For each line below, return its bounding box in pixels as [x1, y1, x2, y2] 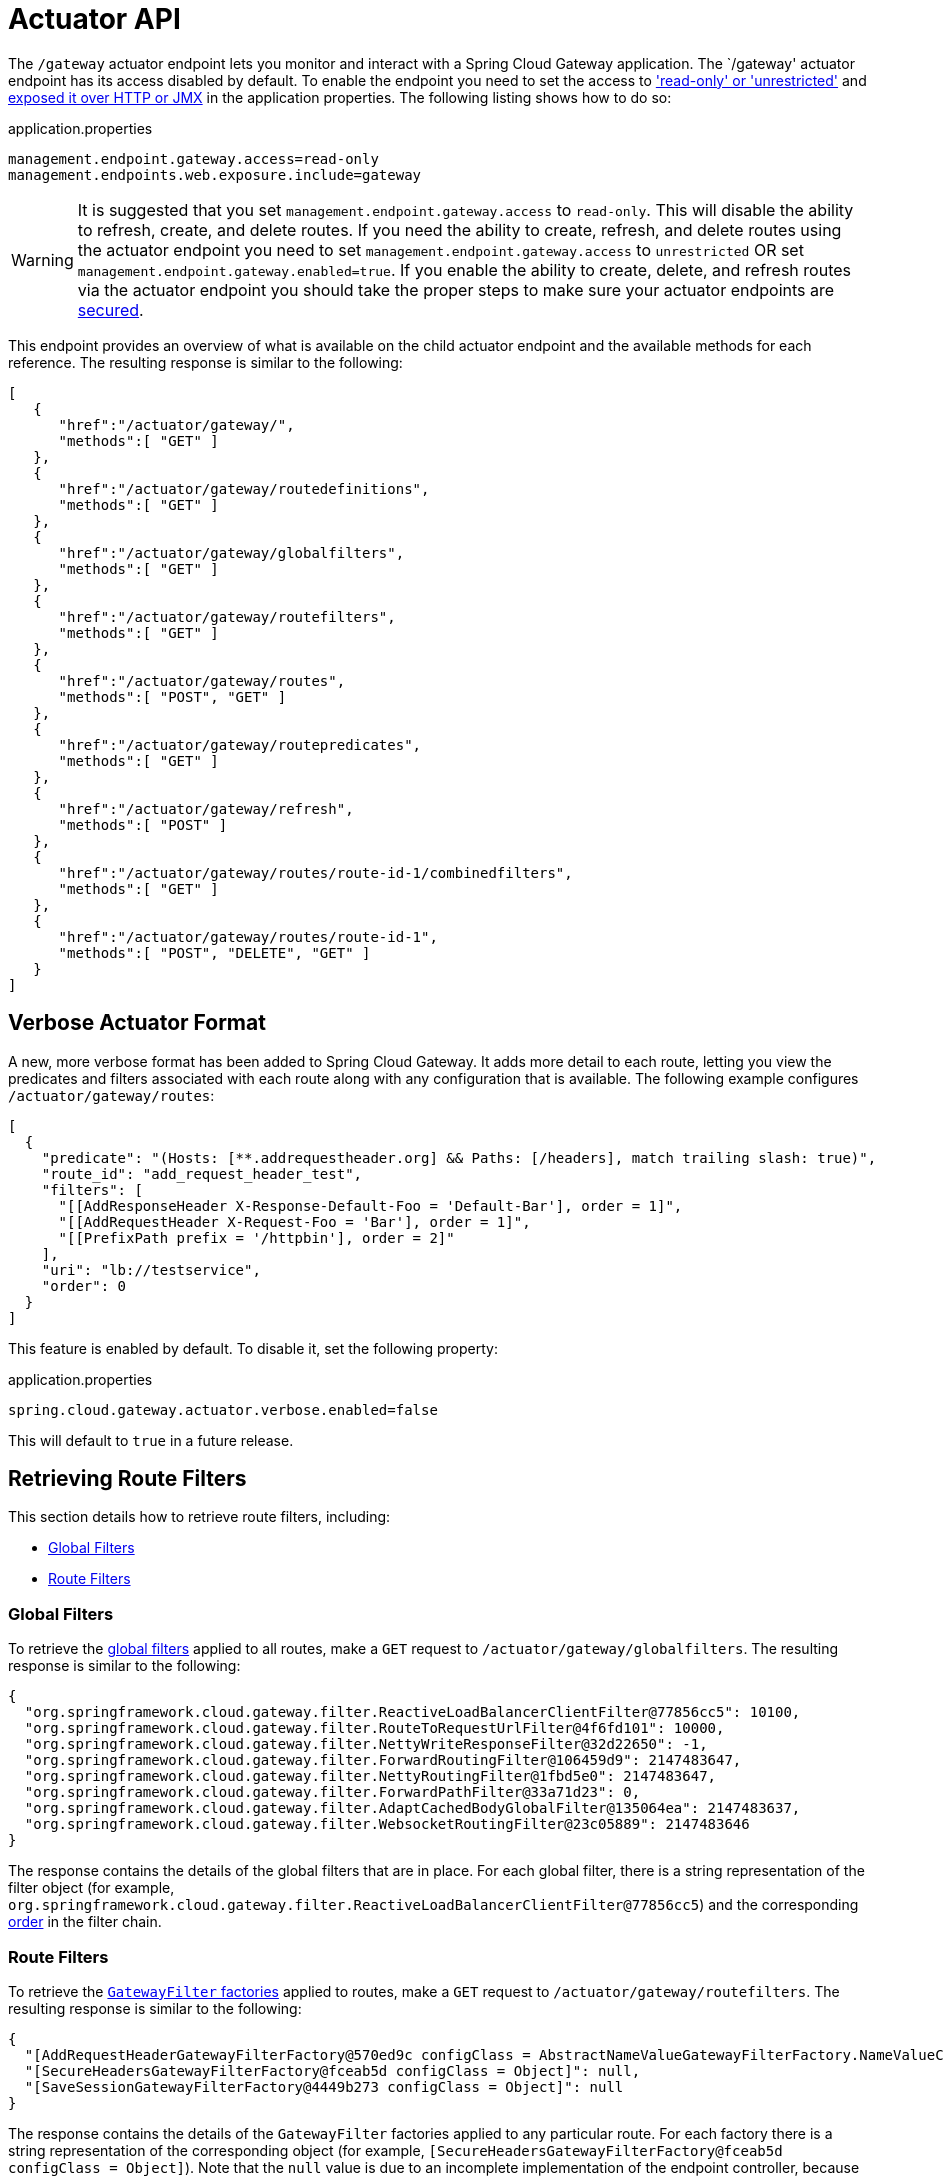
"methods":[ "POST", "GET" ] [58, 688, 287, 705]
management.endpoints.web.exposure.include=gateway [8, 166, 422, 183]
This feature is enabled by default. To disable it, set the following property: [8, 1339, 498, 1357]
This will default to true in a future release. [8, 1431, 294, 1449]
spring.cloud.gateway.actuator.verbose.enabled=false [8, 1401, 438, 1418]
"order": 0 [41, 1277, 127, 1294]
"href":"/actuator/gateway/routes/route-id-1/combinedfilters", [58, 864, 573, 881]
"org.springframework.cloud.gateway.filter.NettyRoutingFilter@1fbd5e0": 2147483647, [24, 1768, 717, 1785]
